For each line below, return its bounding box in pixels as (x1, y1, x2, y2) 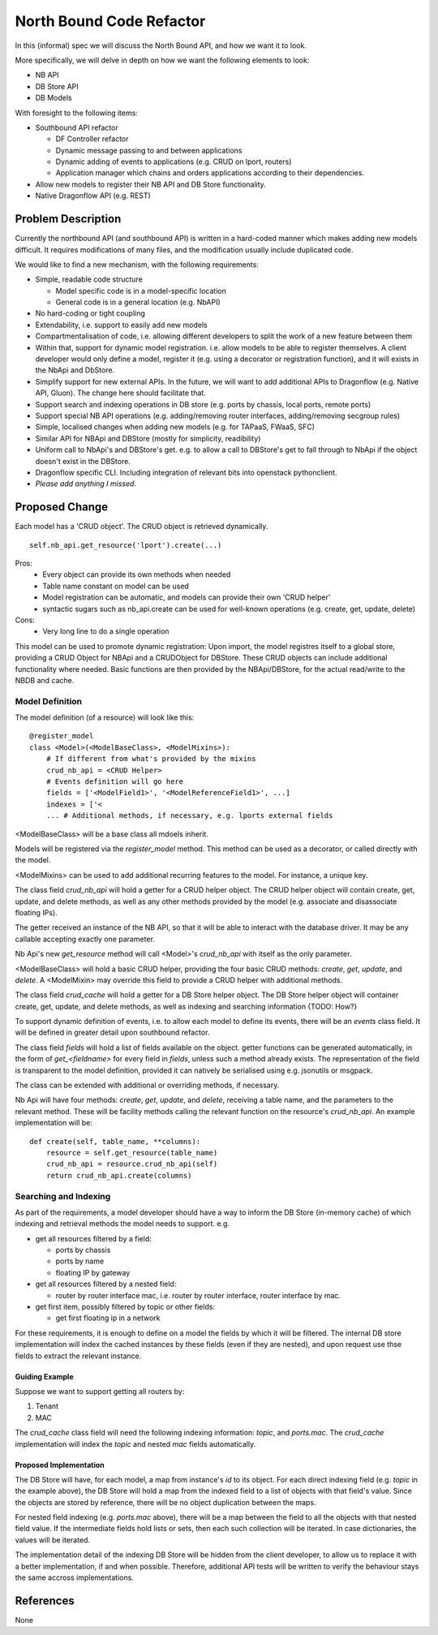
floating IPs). (15, 907, 58, 917)
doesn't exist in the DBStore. (35, 456, 131, 466)
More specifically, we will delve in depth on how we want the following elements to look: (15, 55, 310, 65)
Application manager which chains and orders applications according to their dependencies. (55, 168, 365, 178)
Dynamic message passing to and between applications (55, 145, 243, 155)
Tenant (35, 1401, 59, 1411)
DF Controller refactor (55, 134, 129, 144)
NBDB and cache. (15, 675, 75, 685)
